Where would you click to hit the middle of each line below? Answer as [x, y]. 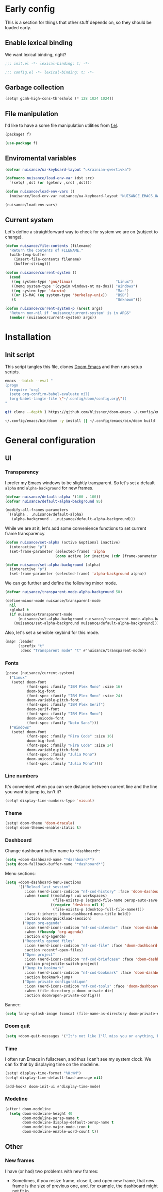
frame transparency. [25, 534]
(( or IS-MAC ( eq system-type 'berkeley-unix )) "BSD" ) [70, 295]
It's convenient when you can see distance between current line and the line [81, 787]
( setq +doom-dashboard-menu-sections [43, 882]
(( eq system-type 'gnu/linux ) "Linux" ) [72, 281]
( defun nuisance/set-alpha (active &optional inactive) [63, 543]
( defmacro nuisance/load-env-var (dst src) [50, 178]
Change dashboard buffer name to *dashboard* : [53, 851]
